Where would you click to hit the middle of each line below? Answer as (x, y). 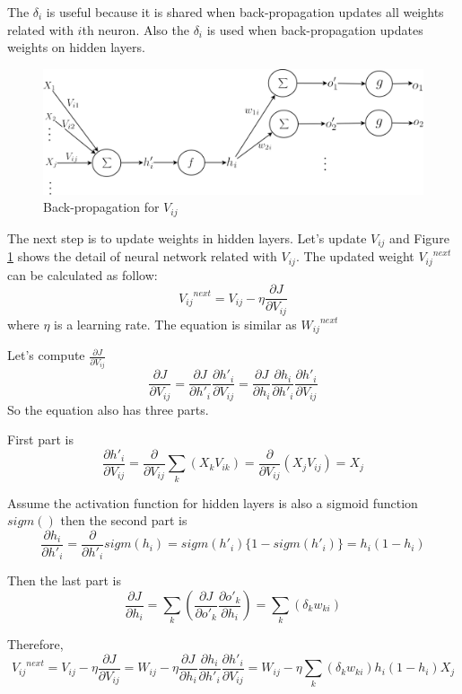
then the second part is (124, 520)
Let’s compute (46, 355)
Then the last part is (64, 580)
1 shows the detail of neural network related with (142, 256)
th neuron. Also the (135, 29)
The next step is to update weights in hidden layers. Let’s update (187, 237)
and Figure (419, 237)
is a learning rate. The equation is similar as (175, 324)
